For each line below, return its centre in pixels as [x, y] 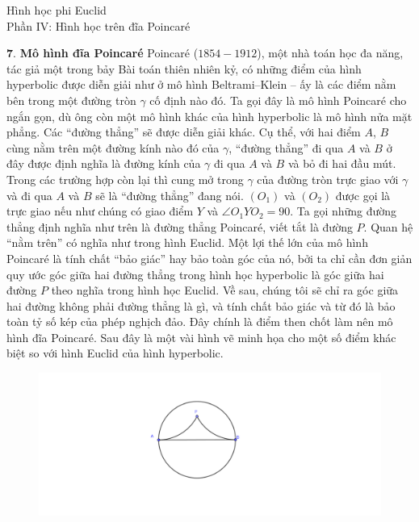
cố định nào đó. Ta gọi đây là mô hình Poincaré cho [278, 100]
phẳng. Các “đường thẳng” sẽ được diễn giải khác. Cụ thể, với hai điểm [184, 132]
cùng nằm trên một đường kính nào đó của [113, 147]
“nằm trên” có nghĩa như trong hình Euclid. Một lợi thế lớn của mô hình [187, 242]
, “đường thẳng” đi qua [286, 147]
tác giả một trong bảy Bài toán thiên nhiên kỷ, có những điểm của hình [184, 68]
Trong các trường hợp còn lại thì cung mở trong [125, 179]
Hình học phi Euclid [57, 10]
